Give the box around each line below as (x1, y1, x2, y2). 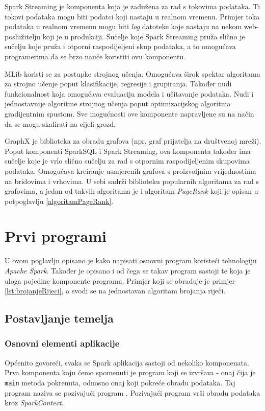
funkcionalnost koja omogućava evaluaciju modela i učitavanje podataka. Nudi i (5, 88, 254, 99)
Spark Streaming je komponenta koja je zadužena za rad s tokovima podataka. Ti (5, 1, 260, 11)
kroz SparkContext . (5, 397, 64, 408)
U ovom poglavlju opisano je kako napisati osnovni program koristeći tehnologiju (5, 255, 257, 266)
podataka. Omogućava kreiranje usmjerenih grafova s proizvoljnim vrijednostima (5, 165, 256, 176)
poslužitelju (5, 31, 41, 41)
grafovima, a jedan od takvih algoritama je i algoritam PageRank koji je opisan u (5, 186, 258, 196)
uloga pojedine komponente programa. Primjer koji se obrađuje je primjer (5, 275, 235, 286)
